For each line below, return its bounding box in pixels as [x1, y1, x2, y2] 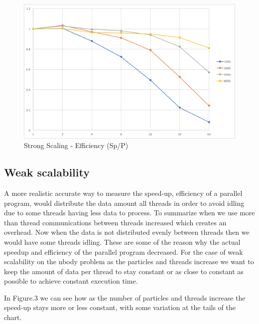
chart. [4, 312, 22, 323]
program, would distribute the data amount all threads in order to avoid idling [4, 197, 245, 208]
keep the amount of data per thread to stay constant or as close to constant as [4, 266, 244, 276]
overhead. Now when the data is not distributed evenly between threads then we [4, 227, 250, 237]
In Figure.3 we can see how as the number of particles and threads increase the [4, 292, 246, 303]
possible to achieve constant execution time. [4, 276, 138, 286]
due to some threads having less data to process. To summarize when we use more [4, 207, 255, 218]
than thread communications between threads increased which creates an [4, 217, 227, 227]
